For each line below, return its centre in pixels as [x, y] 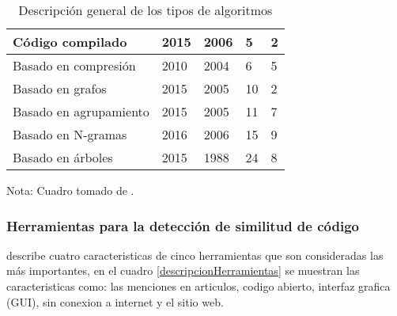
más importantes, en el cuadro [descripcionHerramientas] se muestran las [183, 270]
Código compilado [70, 42]
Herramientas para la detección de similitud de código [183, 225]
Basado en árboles [63, 157]
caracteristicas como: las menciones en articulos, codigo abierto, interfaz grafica [198, 286]
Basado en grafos [60, 88]
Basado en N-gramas [70, 134]
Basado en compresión [74, 65]
